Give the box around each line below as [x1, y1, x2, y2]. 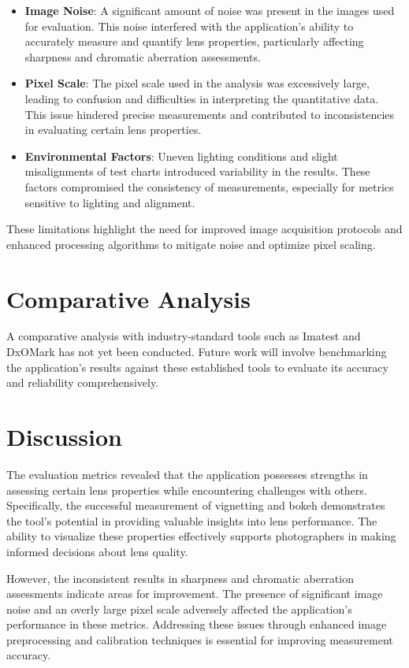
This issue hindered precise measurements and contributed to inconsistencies [24, 106, 395, 122]
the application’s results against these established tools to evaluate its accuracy [6, 358, 389, 375]
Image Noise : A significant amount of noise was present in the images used [24, 2, 395, 18]
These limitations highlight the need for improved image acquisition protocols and [6, 221, 403, 237]
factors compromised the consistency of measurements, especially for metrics [24, 178, 394, 195]
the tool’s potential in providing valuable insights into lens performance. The [6, 512, 377, 529]
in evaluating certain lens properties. [24, 121, 202, 138]
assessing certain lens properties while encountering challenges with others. [6, 481, 367, 498]
